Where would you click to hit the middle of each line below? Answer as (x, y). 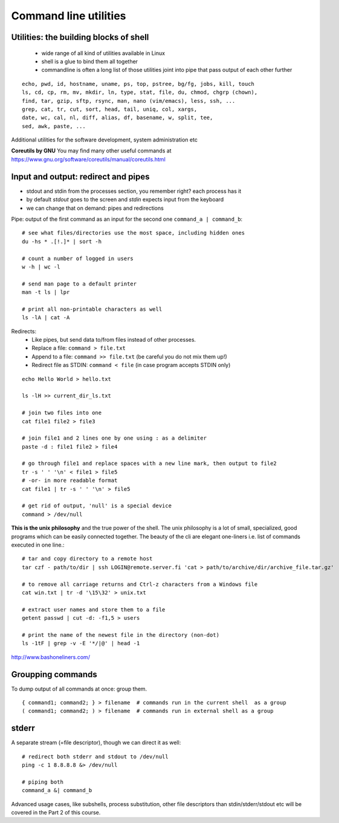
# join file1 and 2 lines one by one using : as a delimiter (114, 438)
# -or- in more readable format (70, 480)
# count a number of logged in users (78, 258)
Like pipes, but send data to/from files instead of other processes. (114, 340)
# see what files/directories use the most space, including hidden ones (134, 233)
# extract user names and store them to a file (94, 610)
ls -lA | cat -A (46, 318)
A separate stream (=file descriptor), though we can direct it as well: (96, 743)
